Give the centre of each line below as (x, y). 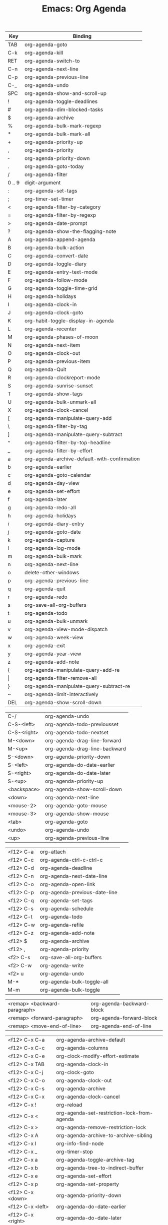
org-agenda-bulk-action (54, 248)
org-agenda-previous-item (57, 361)
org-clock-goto (75, 1073)
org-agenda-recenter (50, 329)
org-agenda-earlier (48, 467)
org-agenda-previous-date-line (78, 893)
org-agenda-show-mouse (77, 814)
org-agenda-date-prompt (56, 223)
